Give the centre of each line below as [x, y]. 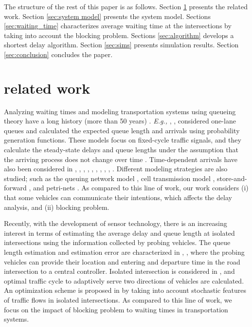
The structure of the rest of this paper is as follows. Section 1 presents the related [126, 6]
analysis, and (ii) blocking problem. [57, 207]
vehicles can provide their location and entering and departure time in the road [122, 261]
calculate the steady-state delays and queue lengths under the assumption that [121, 150]
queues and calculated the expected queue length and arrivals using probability [122, 130]
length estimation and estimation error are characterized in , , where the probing [124, 252]
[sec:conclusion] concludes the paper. [58, 54]
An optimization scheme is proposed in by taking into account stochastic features [125, 290]
